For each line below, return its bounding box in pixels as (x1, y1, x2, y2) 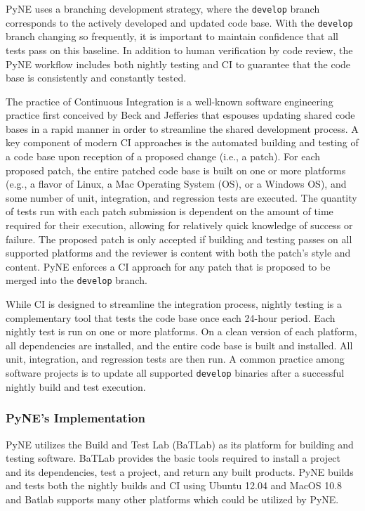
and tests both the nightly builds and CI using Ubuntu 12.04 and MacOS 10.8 (6, 478, 343, 493)
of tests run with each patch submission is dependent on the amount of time (6, 204, 333, 219)
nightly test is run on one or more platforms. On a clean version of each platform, (6, 324, 357, 339)
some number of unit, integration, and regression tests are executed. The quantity (6, 190, 357, 205)
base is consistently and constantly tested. (6, 70, 187, 85)
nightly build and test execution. (6, 379, 146, 394)
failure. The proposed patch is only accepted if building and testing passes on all (6, 231, 352, 246)
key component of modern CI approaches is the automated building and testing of (6, 135, 359, 150)
